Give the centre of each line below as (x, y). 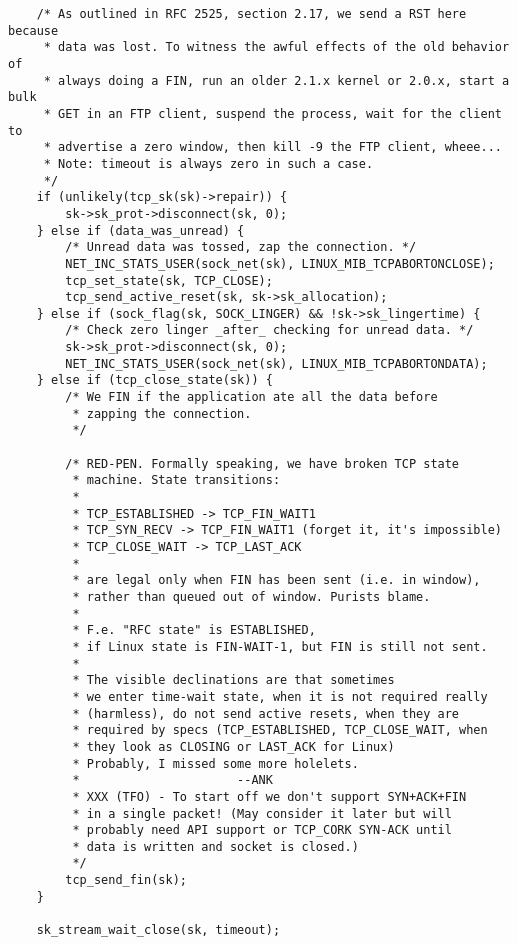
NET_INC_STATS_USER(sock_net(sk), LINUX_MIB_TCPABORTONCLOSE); (280, 263)
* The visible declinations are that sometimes (233, 680)
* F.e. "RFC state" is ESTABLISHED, (194, 630)
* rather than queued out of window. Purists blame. (251, 596)
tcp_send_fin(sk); (126, 880)
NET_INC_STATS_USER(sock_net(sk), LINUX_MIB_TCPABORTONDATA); (276, 363)
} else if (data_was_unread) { (140, 230)
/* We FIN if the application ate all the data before (251, 397)
